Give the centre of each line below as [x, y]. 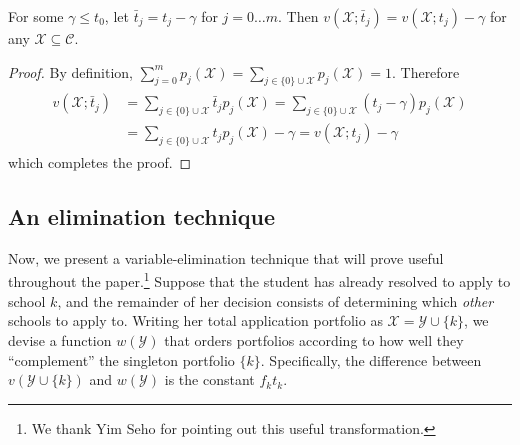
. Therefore [425, 71]
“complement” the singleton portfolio [121, 359]
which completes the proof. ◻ [100, 162]
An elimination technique [142, 216]
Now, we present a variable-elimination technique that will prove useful [226, 257]
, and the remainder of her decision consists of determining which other [275, 300]
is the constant [209, 379]
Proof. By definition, [70, 71]
